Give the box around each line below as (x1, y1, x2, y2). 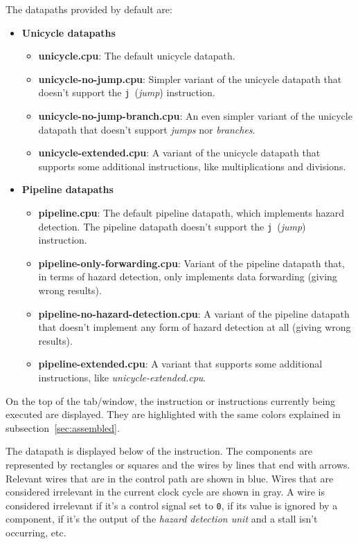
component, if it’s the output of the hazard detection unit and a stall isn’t (6, 511, 318, 526)
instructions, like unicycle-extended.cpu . (38, 370, 206, 384)
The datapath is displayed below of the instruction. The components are (6, 444, 312, 458)
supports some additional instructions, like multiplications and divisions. (38, 158, 346, 173)
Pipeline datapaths (21, 182, 114, 197)
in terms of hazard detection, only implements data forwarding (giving (38, 269, 337, 284)
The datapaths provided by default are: (6, 2, 172, 16)
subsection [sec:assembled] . (6, 420, 120, 435)
